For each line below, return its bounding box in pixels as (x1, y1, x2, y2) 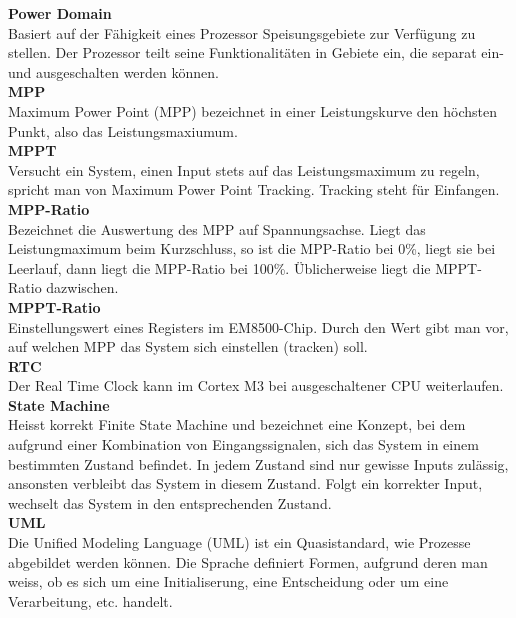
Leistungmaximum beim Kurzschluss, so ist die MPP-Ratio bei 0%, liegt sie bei (8, 238, 496, 259)
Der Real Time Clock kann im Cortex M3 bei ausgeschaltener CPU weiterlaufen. (8, 375, 504, 396)
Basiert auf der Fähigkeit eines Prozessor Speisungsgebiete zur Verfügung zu (8, 22, 476, 43)
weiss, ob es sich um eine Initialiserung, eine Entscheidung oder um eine (8, 571, 449, 592)
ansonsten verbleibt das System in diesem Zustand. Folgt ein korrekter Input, (8, 473, 483, 494)
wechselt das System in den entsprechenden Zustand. (8, 492, 332, 513)
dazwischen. (46, 277, 119, 298)
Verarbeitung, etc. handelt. (8, 590, 173, 611)
